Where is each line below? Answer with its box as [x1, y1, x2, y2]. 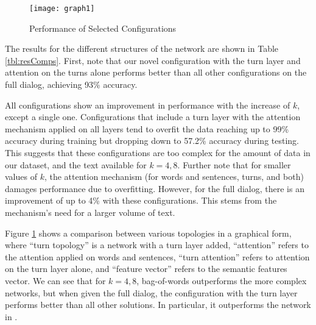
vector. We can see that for [5, 274, 106, 287]
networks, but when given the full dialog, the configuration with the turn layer [5, 286, 298, 299]
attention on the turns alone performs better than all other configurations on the [5, 66, 307, 79]
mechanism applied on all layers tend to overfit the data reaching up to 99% [5, 122, 289, 135]
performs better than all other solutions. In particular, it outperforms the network [5, 298, 311, 311]
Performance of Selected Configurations [29, 21, 177, 34]
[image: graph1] [29, 4, 95, 13]
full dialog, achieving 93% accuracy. [5, 78, 138, 91]
